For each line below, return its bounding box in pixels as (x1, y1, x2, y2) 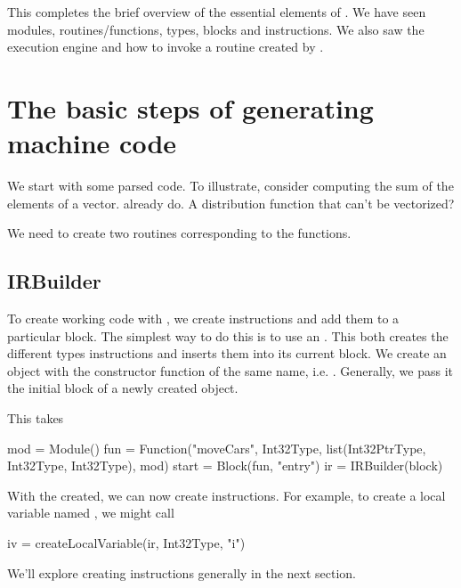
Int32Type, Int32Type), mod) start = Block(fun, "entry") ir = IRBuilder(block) (7, 456, 443, 475)
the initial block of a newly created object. (7, 379, 239, 397)
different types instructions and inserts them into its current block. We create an (7, 344, 447, 363)
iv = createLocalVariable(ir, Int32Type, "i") (7, 534, 246, 552)
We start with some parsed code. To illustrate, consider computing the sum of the (7, 176, 454, 195)
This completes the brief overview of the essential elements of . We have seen (7, 3, 426, 20)
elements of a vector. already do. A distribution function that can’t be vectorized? (7, 193, 455, 212)
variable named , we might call (7, 503, 174, 522)
